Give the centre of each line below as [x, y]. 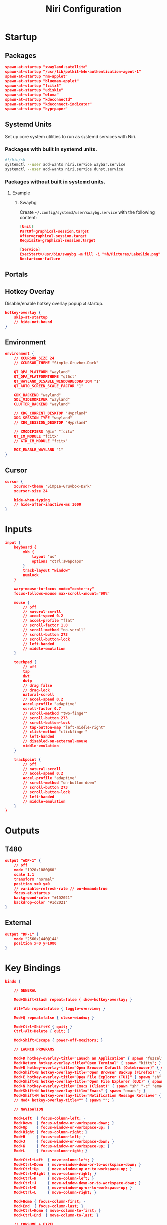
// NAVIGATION [29, 1109]
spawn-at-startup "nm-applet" [37, 76]
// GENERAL [25, 991]
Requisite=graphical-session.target [58, 241]
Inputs [19, 529]
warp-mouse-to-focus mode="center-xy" [54, 589]
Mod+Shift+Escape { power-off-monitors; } [59, 1040]
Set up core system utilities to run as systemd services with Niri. [71, 136]
